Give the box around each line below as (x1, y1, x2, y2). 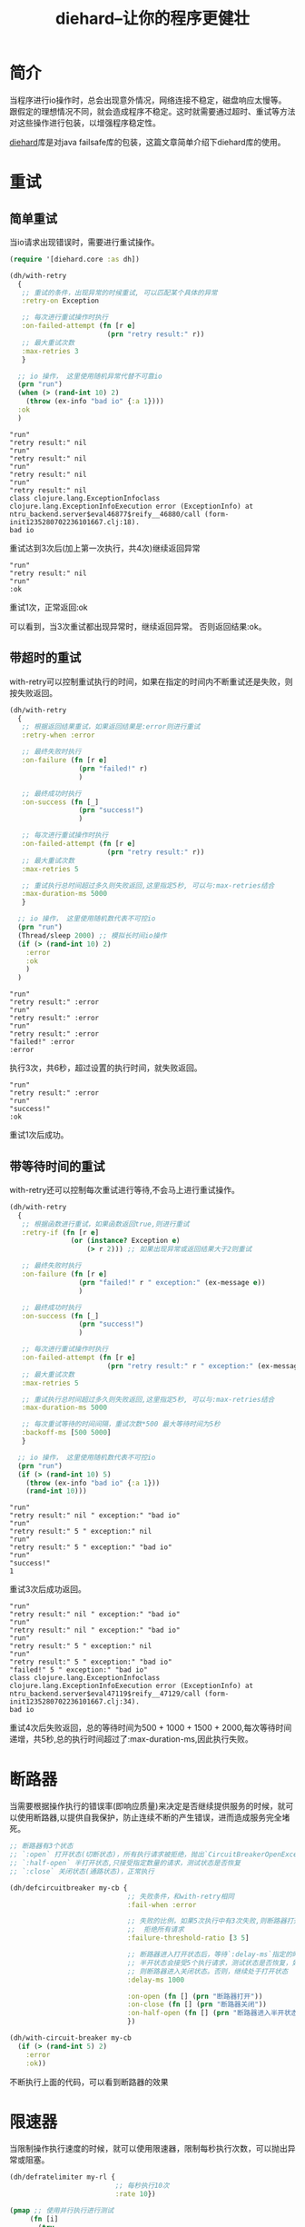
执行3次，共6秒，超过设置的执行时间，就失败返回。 (9, 1062, 202, 1073)
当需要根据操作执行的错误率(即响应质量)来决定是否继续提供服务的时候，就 (9, 1801, 286, 1812)
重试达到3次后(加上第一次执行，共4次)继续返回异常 (9, 542, 201, 553)
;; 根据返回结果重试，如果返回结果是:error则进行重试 (21, 722, 201, 731)
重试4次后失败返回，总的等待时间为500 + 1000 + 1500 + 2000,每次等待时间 (9, 1723, 292, 1734)
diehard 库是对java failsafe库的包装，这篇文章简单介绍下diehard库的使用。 (9, 136, 286, 147)
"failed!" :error (9, 1038, 75, 1047)
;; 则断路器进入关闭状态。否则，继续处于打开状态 (126, 1966, 289, 1976)
